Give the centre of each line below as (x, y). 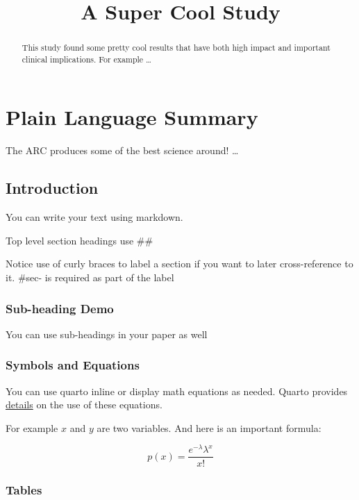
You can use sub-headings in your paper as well (107, 334)
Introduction (52, 188)
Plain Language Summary (132, 117)
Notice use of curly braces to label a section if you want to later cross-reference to (179, 264)
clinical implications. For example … (87, 59)
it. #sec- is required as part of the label (90, 277)
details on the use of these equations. (84, 405)
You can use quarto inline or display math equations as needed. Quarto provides (177, 391)
